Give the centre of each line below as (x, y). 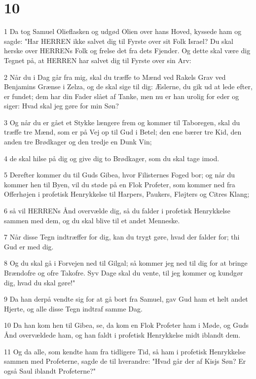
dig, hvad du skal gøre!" (40, 282)
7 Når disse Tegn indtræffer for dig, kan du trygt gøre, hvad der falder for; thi (122, 237)
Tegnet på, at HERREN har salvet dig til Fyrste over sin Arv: (98, 60)
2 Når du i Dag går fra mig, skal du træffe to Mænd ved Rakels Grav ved (115, 77)
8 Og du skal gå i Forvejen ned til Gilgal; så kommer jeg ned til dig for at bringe (126, 263)
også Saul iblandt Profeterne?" (50, 370)
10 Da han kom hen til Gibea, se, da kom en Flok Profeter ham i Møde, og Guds (127, 325)
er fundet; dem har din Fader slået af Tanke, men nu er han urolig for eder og (122, 96)
